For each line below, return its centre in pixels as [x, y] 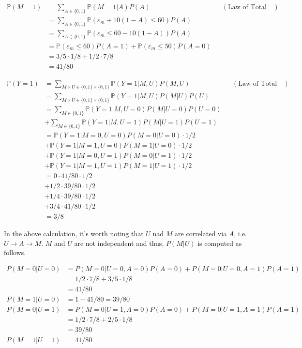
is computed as [220, 243]
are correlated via [201, 234]
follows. [15, 252]
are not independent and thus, [119, 243]
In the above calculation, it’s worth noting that [74, 234]
